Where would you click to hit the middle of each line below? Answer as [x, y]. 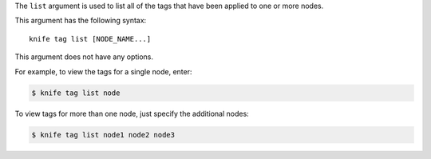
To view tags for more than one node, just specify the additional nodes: [132, 113]
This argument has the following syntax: [81, 21]
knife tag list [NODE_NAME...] [90, 39]
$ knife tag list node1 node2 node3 [103, 135]
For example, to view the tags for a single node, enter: [103, 71]
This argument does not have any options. [84, 57]
